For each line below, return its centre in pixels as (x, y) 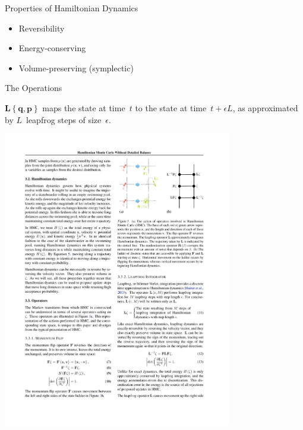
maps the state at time (84, 107)
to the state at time (171, 107)
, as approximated (265, 107)
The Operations (34, 88)
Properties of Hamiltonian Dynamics (72, 8)
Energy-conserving (52, 48)
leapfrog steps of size (64, 119)
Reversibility (42, 28)
